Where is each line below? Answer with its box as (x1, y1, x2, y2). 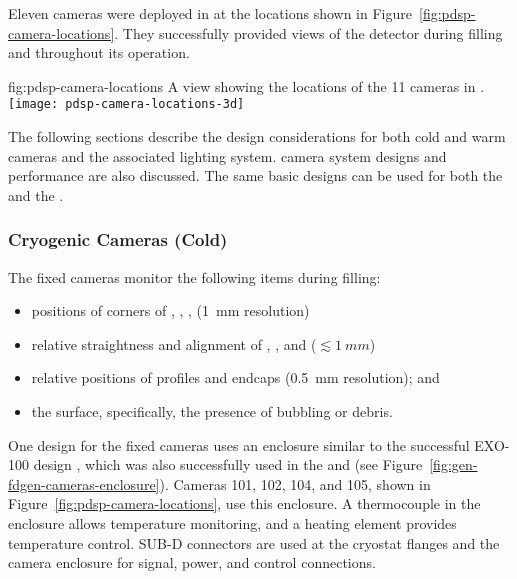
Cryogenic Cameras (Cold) (8, 227, 228, 252)
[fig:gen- (429, 454, 478, 475)
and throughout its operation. (8, 42, 190, 63)
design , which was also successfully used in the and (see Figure (33, 454, 423, 475)
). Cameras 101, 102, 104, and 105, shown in (159, 473, 431, 494)
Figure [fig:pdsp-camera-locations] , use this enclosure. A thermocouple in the (8, 493, 481, 514)
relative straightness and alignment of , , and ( (31, 333, 317, 354)
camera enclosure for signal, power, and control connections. (8, 552, 376, 573)
